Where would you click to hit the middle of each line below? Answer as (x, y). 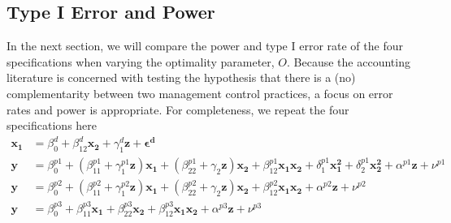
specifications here (52, 125)
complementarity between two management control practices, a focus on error (200, 93)
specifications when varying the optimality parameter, (141, 61)
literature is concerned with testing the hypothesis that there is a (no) (181, 77)
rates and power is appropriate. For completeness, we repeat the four (178, 109)
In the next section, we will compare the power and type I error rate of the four (205, 46)
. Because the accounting (349, 61)
